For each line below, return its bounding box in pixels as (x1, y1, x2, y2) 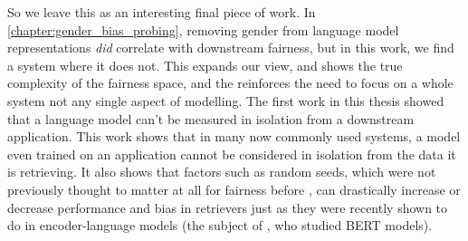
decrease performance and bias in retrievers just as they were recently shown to (7, 198, 448, 217)
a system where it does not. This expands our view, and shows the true (7, 55, 403, 74)
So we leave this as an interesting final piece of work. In (7, 3, 316, 21)
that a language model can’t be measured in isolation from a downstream (7, 109, 415, 128)
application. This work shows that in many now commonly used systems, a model (7, 127, 461, 146)
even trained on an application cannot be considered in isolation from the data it (7, 144, 456, 163)
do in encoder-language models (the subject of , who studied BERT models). (7, 216, 433, 235)
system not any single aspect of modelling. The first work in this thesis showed (7, 91, 444, 110)
